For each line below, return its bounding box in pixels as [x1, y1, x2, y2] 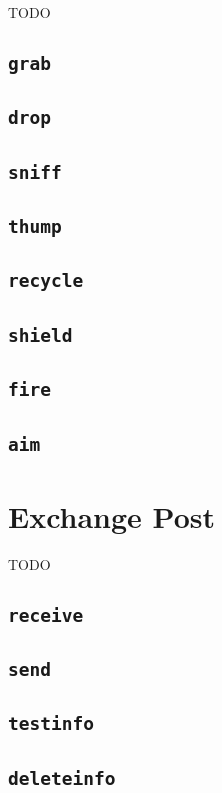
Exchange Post [8, 495, 216, 536]
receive [8, 604, 84, 626]
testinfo [8, 713, 94, 735]
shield [8, 324, 73, 346]
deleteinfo [8, 767, 116, 789]
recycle [8, 270, 84, 292]
